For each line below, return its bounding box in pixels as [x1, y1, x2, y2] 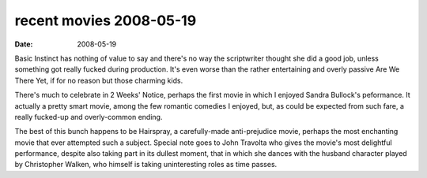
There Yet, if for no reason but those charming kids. [14, 76, 183, 85]
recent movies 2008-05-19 [14, 12, 197, 29]
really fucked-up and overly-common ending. [14, 112, 163, 121]
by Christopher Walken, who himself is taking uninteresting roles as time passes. [14, 160, 278, 169]
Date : [14, 39, 33, 49]
